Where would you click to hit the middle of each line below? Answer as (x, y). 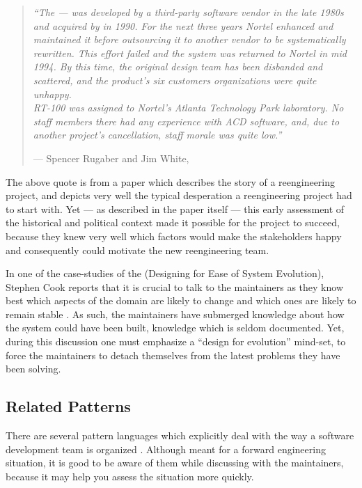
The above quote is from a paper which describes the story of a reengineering (171, 181)
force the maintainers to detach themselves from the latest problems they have (173, 355)
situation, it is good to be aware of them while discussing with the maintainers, (175, 463)
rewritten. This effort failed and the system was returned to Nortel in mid (190, 53)
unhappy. (52, 94)
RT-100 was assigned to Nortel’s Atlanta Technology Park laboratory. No (188, 108)
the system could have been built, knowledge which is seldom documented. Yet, (175, 328)
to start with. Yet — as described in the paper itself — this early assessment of (175, 208)
